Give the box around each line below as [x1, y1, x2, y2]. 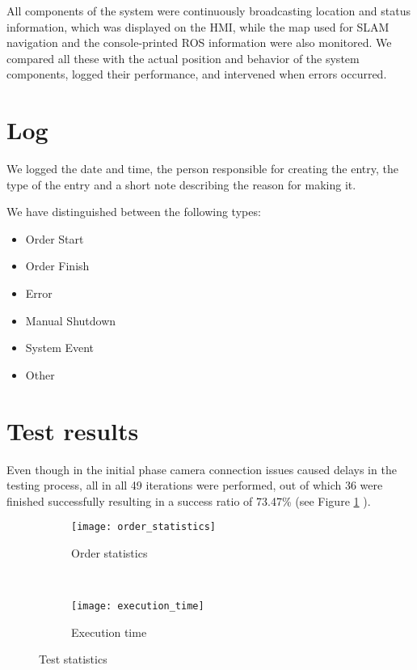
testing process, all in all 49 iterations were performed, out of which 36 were [6, 477, 383, 494]
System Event [25, 339, 95, 356]
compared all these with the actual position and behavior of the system [6, 49, 360, 66]
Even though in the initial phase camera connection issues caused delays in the [6, 460, 397, 477]
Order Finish [25, 257, 90, 274]
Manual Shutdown [25, 312, 116, 329]
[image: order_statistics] [71, 521, 216, 533]
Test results [6, 413, 139, 447]
